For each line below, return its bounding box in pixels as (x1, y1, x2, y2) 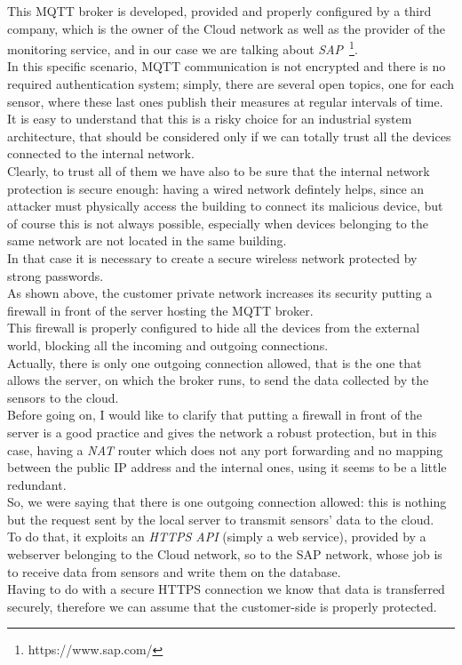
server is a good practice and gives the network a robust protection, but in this (7, 422, 437, 441)
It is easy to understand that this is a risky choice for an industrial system (7, 109, 412, 128)
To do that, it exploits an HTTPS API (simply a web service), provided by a (7, 527, 426, 546)
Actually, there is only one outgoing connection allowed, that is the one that (7, 353, 422, 372)
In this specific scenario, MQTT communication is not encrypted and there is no (7, 57, 446, 76)
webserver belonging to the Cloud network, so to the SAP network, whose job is (7, 545, 442, 564)
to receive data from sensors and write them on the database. (7, 562, 341, 581)
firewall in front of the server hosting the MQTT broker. (7, 300, 314, 319)
